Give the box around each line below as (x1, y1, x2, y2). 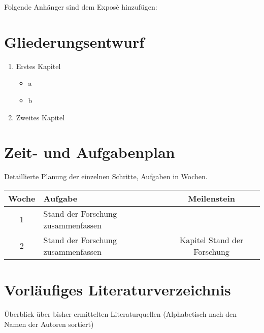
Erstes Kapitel (16, 60, 61, 71)
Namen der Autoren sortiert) (4, 318, 94, 329)
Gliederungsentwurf (4, 31, 145, 52)
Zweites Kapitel (16, 112, 65, 122)
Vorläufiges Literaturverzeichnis (4, 279, 231, 299)
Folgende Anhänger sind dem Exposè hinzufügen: (4, 2, 157, 12)
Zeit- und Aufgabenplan (4, 142, 175, 162)
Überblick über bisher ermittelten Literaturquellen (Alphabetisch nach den (4, 308, 237, 319)
